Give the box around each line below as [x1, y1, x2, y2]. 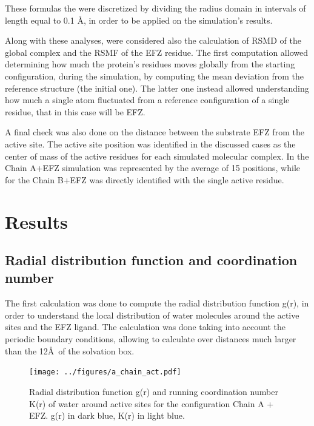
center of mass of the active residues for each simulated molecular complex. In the [5, 149, 309, 162]
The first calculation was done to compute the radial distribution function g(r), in [5, 297, 309, 309]
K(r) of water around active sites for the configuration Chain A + [29, 397, 274, 410]
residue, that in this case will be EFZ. [5, 105, 145, 118]
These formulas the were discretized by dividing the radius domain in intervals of [5, 2, 306, 14]
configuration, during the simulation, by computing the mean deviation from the [5, 69, 304, 82]
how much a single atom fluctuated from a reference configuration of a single [5, 93, 290, 106]
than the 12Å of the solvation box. [5, 344, 135, 357]
